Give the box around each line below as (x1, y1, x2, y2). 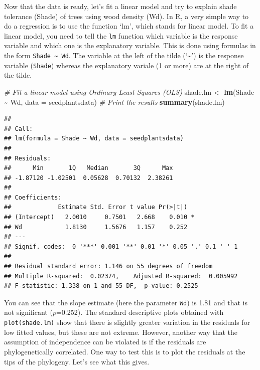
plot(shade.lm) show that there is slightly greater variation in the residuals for (4, 317, 250, 327)
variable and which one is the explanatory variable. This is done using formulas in (4, 40, 256, 51)
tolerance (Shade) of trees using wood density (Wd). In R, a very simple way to (4, 11, 249, 21)
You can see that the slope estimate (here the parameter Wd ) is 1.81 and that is (4, 297, 247, 307)
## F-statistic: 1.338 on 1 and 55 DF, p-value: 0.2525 (4, 282, 198, 290)
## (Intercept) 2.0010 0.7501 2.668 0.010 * (4, 214, 195, 221)
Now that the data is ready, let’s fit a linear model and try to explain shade (4, 1, 237, 11)
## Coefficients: (4, 194, 62, 201)
